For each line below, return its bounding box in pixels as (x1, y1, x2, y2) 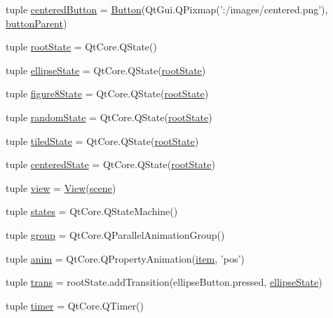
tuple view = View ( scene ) (6, 180, 116, 195)
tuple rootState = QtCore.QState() (6, 39, 157, 54)
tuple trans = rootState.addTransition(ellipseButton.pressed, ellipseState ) (6, 275, 322, 289)
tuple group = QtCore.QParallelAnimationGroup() (6, 227, 225, 242)
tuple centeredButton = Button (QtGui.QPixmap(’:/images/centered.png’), (6, 2, 328, 16)
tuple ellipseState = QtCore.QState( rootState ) (6, 62, 206, 77)
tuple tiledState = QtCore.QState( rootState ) (6, 133, 199, 148)
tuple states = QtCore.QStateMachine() (6, 204, 178, 219)
